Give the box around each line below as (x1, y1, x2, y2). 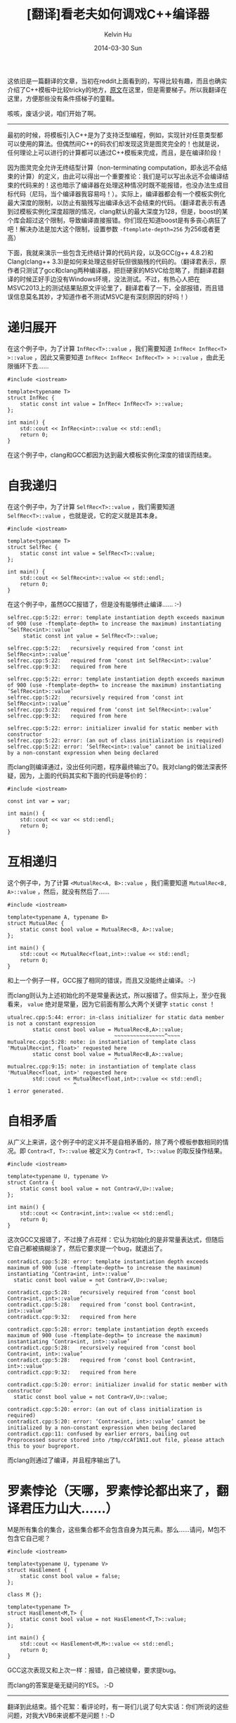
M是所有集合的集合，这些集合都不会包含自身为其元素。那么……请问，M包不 (7, 1525, 226, 1533)
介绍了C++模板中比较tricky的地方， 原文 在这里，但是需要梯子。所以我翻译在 (7, 85, 227, 93)
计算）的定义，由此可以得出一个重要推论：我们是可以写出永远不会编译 (19, 172, 223, 180)
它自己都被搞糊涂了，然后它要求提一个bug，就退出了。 (7, 1244, 166, 1252)
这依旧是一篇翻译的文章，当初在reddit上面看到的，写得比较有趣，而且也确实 (7, 77, 228, 85)
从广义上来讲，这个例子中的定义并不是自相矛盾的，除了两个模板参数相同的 (7, 1137, 223, 1146)
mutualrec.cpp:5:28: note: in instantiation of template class (7, 1038, 197, 1045)
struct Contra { (7, 1179, 55, 1186)
